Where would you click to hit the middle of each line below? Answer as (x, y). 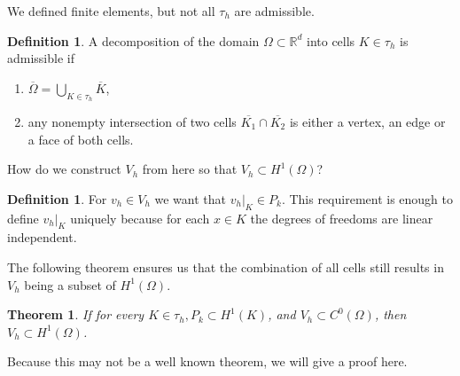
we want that (190, 198)
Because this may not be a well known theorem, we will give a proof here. (207, 361)
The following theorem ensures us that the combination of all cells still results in (226, 266)
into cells (331, 40)
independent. (42, 237)
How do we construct (64, 169)
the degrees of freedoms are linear (342, 218)
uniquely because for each (140, 218)
